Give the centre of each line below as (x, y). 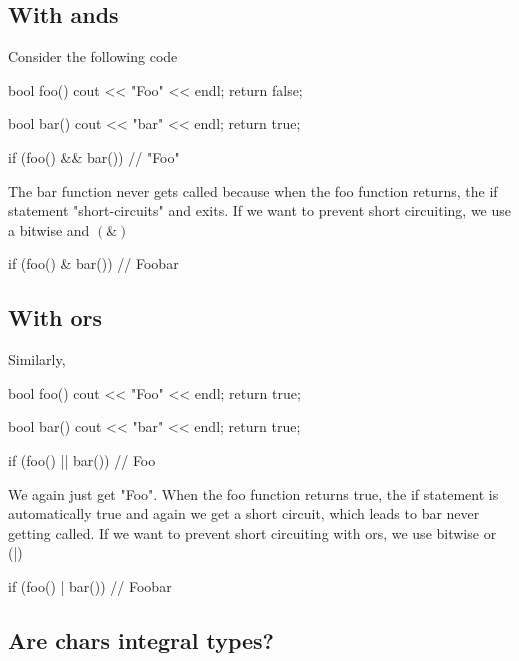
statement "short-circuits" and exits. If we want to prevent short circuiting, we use (260, 210)
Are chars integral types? (141, 639)
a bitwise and (49, 229)
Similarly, (37, 359)
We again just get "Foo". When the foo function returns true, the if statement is (253, 493)
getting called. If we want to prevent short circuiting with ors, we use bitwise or (252, 532)
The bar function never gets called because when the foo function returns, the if (253, 190)
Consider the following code (93, 56)
